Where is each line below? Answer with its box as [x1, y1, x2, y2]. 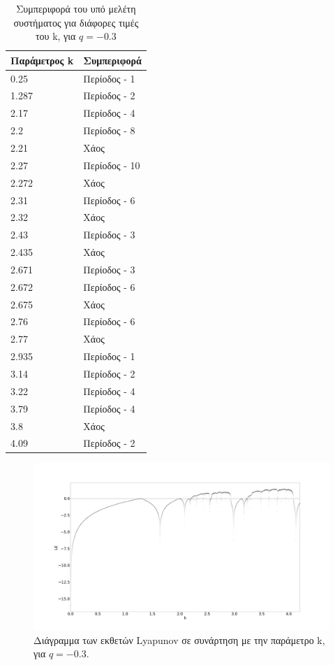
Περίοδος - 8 [83, 123, 135, 138]
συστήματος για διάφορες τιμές [13, 15, 139, 29]
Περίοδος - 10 [83, 157, 140, 172]
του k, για [35, 29, 76, 43]
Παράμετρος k [10, 52, 74, 67]
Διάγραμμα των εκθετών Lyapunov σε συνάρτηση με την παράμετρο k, [33, 632, 325, 647]
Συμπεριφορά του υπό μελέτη [16, 1, 136, 15]
